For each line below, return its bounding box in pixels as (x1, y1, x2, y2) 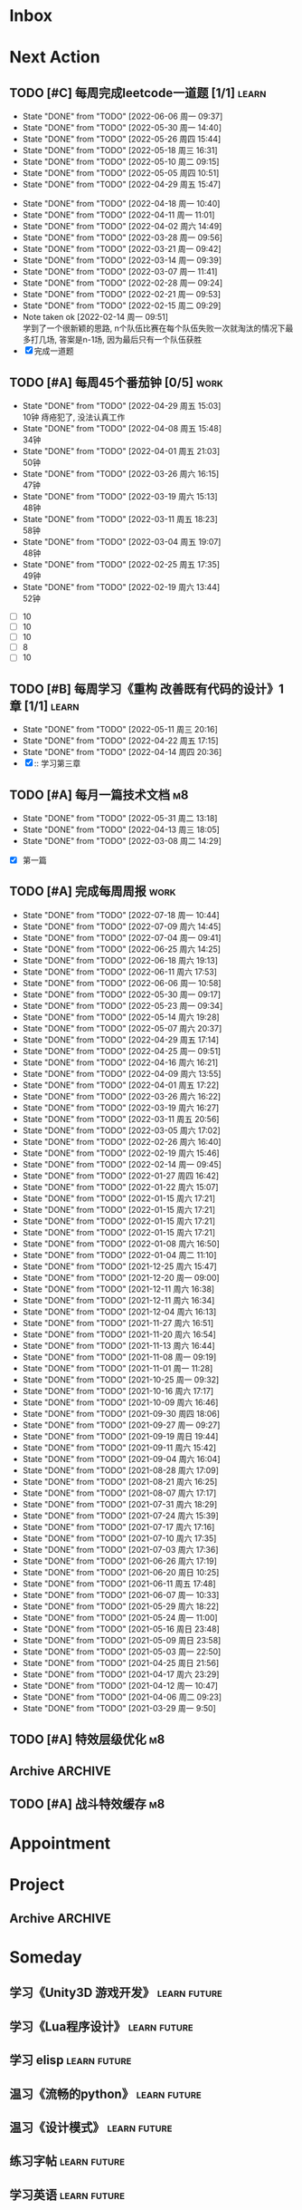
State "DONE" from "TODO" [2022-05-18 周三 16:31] (22, 145, 219, 156)
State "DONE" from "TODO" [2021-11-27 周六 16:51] (22, 1317, 214, 1328)
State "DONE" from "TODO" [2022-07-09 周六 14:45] (22, 921, 222, 932)
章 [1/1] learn (9, 698, 80, 713)
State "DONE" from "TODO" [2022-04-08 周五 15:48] (22, 423, 222, 433)
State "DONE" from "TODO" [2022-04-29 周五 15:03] (22, 401, 222, 411)
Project (9, 1875, 65, 1895)
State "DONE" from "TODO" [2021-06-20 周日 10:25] (22, 1566, 220, 1577)
